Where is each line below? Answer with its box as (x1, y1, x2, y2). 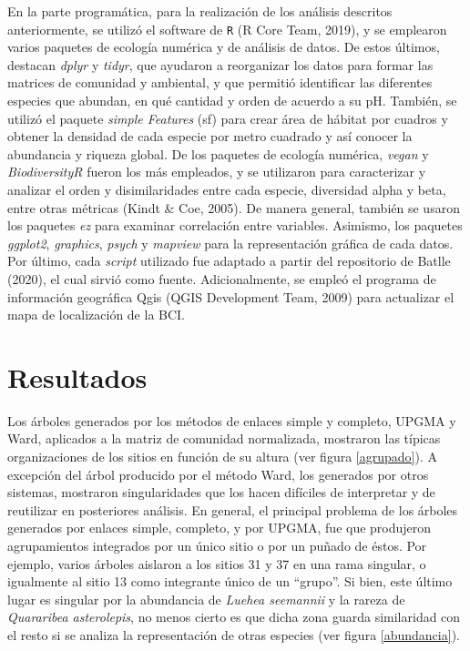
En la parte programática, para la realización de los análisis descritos (7, 2, 393, 20)
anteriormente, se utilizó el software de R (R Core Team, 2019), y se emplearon (7, 19, 447, 38)
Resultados (7, 358, 148, 395)
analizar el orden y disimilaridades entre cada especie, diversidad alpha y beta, (7, 180, 446, 198)
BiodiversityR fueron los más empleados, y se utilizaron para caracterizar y (7, 162, 426, 181)
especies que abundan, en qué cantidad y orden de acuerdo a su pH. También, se (7, 91, 457, 110)
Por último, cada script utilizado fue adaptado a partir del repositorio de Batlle (7, 251, 451, 270)
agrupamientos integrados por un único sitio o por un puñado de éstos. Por (7, 536, 427, 555)
